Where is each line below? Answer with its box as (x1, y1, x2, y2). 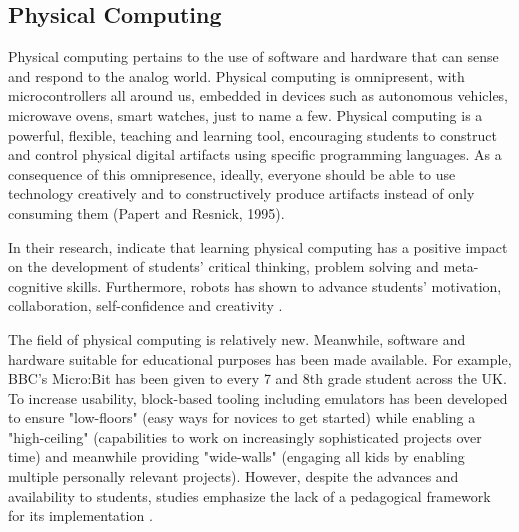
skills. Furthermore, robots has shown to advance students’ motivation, (67, 275, 502, 296)
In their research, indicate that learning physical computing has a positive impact (8, 236, 508, 257)
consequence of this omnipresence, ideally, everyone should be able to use (8, 163, 456, 184)
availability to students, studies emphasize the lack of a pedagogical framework (8, 485, 491, 506)
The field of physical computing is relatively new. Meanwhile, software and (8, 328, 466, 349)
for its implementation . (8, 505, 153, 526)
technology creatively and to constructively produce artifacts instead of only (8, 183, 475, 204)
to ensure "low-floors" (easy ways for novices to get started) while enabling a (8, 407, 476, 428)
